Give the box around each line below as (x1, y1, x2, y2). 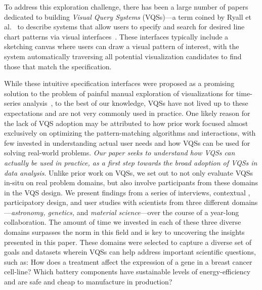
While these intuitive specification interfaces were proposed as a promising (4, 78, 235, 89)
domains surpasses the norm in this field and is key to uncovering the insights (4, 227, 245, 237)
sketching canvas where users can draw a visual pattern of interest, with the (4, 41, 239, 52)
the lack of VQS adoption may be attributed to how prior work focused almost (4, 117, 248, 128)
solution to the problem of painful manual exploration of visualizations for (4, 88, 234, 98)
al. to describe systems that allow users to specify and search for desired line (4, 21, 245, 32)
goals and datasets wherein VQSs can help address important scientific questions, (4, 246, 256, 257)
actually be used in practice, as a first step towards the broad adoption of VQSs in (4, 157, 257, 168)
